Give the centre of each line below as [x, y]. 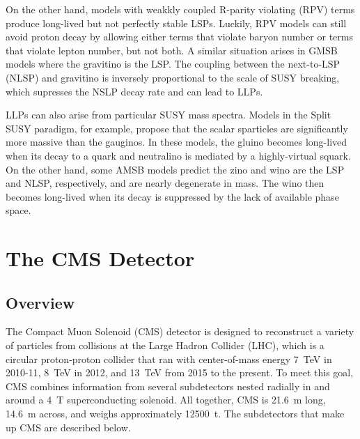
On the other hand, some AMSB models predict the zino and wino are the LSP [175, 169]
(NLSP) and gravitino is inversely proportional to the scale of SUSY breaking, [173, 77]
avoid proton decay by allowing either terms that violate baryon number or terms [179, 37]
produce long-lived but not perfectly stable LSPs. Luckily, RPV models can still [176, 23]
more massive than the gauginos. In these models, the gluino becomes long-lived [177, 142]
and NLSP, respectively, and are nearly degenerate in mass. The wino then [165, 183]
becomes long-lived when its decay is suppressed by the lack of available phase [172, 196]
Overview [40, 302]
